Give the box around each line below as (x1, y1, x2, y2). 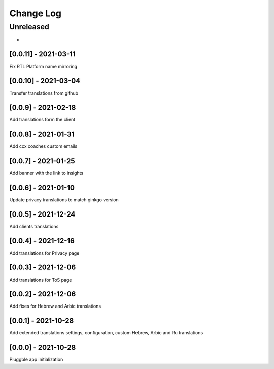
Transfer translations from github (9, 90, 79, 96)
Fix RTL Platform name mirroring (9, 64, 78, 70)
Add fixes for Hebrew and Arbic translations (9, 303, 101, 310)
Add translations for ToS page (9, 276, 72, 283)
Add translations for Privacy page (9, 250, 80, 256)
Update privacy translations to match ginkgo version (9, 196, 119, 203)
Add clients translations (9, 223, 59, 229)
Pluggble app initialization (9, 356, 63, 363)
